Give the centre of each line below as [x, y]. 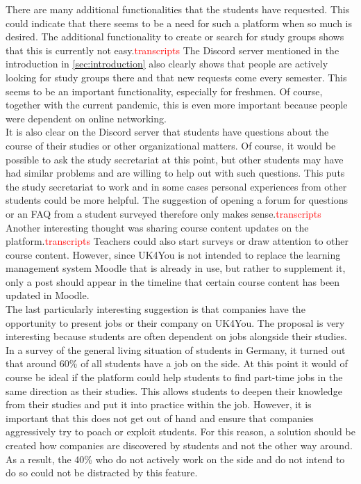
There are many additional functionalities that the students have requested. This [178, 9]
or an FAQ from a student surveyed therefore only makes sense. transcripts [163, 213]
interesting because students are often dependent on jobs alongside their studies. [176, 336]
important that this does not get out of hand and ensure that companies [160, 418]
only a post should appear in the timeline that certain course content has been [173, 281]
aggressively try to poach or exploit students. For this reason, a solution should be [180, 431]
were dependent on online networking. [86, 118]
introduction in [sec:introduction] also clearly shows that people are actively [167, 64]
